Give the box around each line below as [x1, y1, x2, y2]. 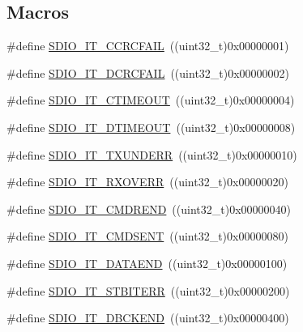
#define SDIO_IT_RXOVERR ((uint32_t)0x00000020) [6, 173, 288, 190]
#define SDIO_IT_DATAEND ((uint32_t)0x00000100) [6, 254, 288, 271]
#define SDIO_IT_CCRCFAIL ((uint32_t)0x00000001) [6, 37, 289, 54]
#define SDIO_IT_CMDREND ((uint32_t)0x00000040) [6, 200, 292, 217]
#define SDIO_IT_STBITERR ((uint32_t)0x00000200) [6, 282, 290, 299]
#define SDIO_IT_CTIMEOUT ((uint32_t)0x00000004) [6, 92, 295, 109]
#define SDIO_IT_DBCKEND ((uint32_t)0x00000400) [6, 309, 289, 326]
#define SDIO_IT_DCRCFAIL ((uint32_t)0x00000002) [6, 64, 290, 81]
